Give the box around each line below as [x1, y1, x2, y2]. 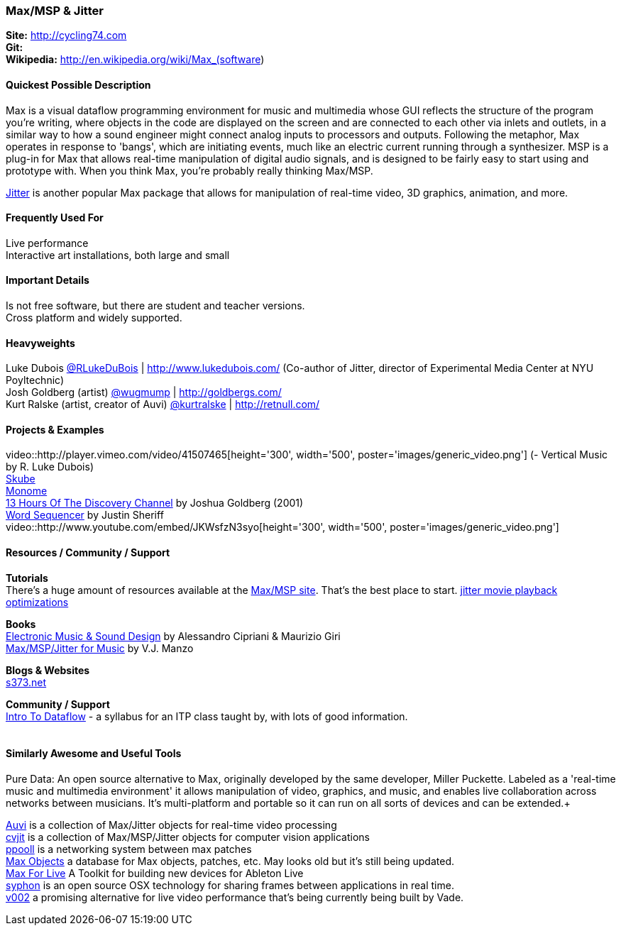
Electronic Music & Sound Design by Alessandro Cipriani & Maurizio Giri [6, 629, 341, 642]
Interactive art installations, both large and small [6, 248, 230, 261]
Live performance [6, 236, 89, 249]
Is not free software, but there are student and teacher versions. [6, 299, 305, 312]
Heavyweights [6, 336, 75, 349]
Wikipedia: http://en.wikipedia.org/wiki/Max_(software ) [6, 53, 265, 66]
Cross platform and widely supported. [6, 312, 182, 324]
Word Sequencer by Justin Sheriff [6, 509, 164, 522]
